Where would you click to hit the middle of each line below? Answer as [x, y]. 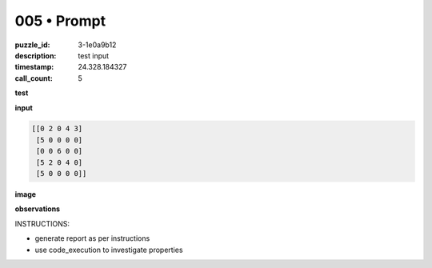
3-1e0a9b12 [97, 45]
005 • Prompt [60, 21]
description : [36, 55]
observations [37, 209]
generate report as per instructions [92, 238]
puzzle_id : [32, 45]
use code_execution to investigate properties [109, 250]
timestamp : [34, 67]
